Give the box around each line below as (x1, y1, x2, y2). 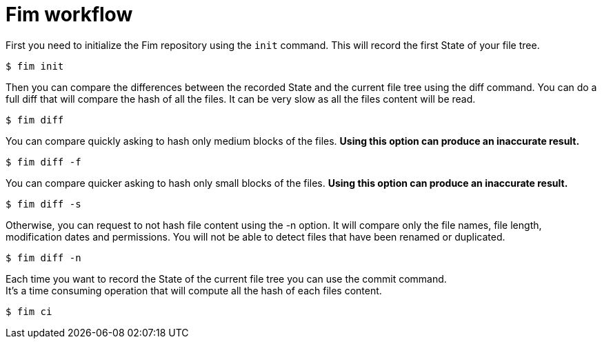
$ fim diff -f (6, 156, 81, 168)
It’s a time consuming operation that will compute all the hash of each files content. (6, 284, 382, 296)
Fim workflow (6, 3, 133, 26)
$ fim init (6, 60, 64, 72)
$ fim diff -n (6, 252, 81, 263)
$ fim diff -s (6, 198, 81, 210)
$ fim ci (6, 305, 52, 317)
